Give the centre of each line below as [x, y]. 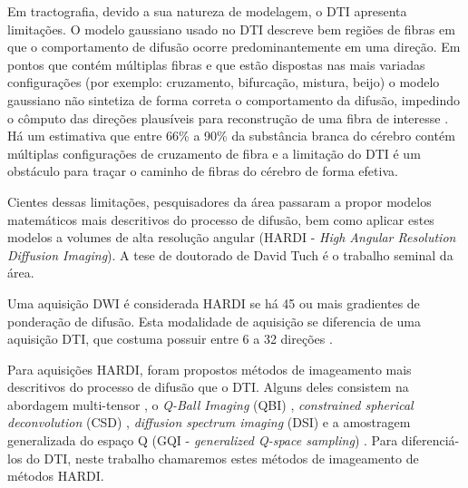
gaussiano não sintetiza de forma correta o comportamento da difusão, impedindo [234, 99]
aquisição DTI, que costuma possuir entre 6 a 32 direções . [170, 339]
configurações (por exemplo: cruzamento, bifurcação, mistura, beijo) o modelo [224, 82]
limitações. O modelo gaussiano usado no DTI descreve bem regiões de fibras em [231, 29]
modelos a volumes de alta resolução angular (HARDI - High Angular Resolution [232, 237]
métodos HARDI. [56, 476]
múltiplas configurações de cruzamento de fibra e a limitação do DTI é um [214, 153]
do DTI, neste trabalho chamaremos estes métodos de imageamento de [223, 458]
